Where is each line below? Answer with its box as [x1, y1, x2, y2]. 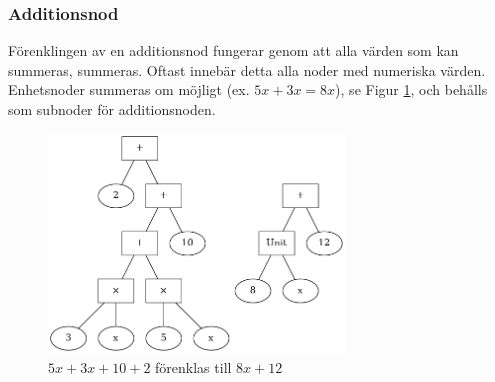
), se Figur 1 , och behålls [335, 79, 488, 100]
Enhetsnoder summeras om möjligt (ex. [8, 79, 250, 100]
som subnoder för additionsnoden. [8, 99, 216, 119]
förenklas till [155, 356, 232, 377]
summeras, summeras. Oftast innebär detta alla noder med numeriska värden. [8, 59, 486, 80]
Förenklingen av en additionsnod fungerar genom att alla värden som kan [8, 40, 459, 61]
